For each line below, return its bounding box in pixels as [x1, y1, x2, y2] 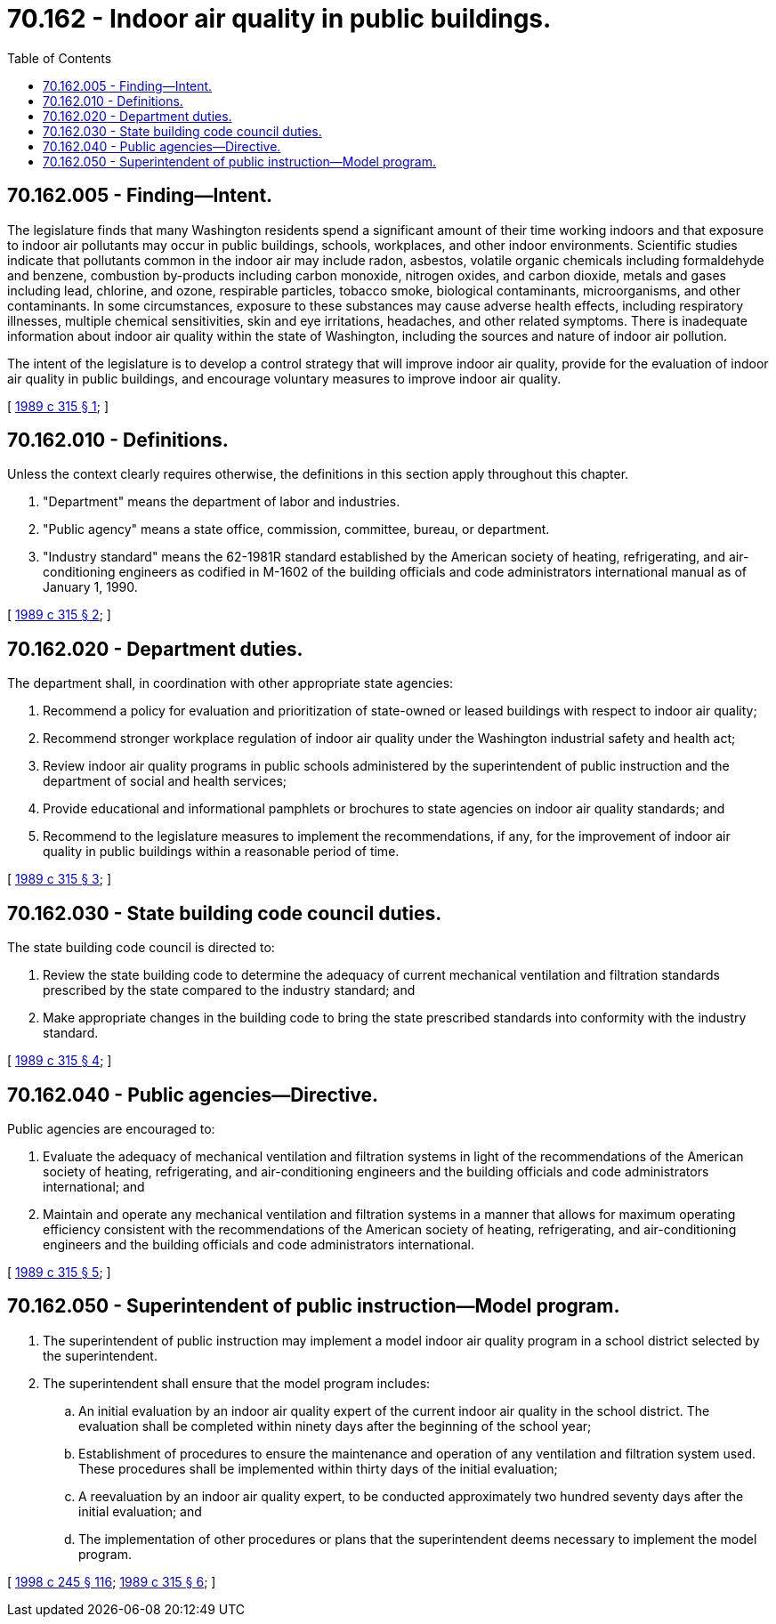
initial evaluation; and [78, 1503, 202, 1519]
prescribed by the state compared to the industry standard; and [43, 982, 416, 998]
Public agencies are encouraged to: [7, 1120, 215, 1136]
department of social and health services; [43, 773, 287, 789]
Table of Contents [7, 50, 112, 66]
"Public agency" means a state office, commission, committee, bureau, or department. [43, 521, 550, 537]
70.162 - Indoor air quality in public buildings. [7, 4, 552, 34]
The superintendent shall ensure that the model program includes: [43, 1375, 431, 1391]
